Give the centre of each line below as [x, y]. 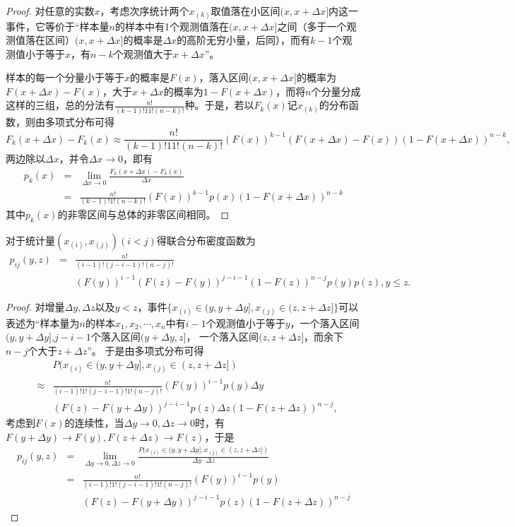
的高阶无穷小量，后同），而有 [244, 40]
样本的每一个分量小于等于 [65, 77]
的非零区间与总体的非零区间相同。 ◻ [143, 214]
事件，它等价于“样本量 [58, 26]
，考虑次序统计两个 [144, 11]
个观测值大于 [143, 53]
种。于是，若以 [219, 105]
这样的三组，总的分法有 [60, 105]
